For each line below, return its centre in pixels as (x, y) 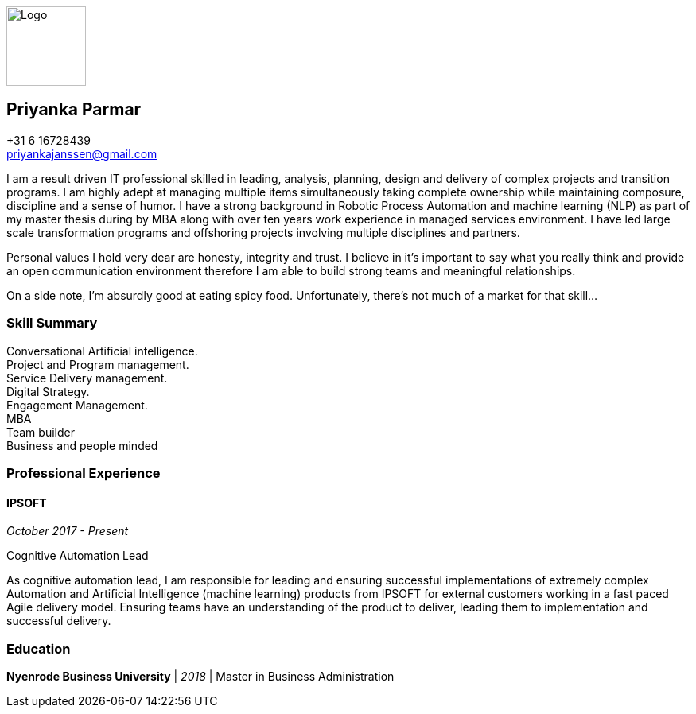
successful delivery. (59, 621)
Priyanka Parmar (74, 110)
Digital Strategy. (48, 391)
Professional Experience (84, 473)
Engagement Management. (77, 405)
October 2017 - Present (68, 531)
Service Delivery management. (87, 378)
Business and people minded (82, 445)
